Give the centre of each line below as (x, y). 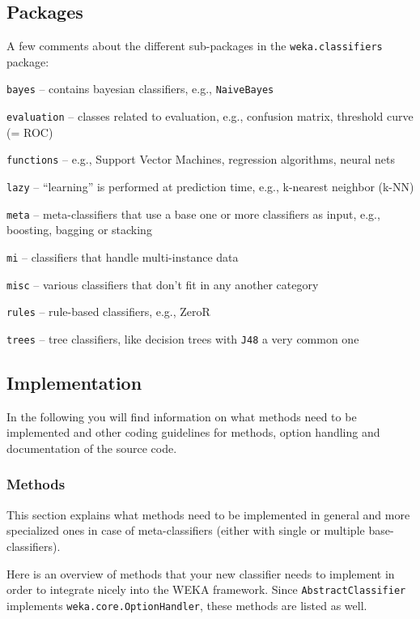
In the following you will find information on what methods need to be (182, 416)
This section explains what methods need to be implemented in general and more (208, 514)
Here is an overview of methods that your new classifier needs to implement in (201, 573)
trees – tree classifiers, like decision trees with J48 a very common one (183, 338)
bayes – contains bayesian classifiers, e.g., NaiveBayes (140, 89)
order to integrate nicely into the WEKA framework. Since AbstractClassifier (206, 589)
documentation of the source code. (92, 448)
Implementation (74, 382)
